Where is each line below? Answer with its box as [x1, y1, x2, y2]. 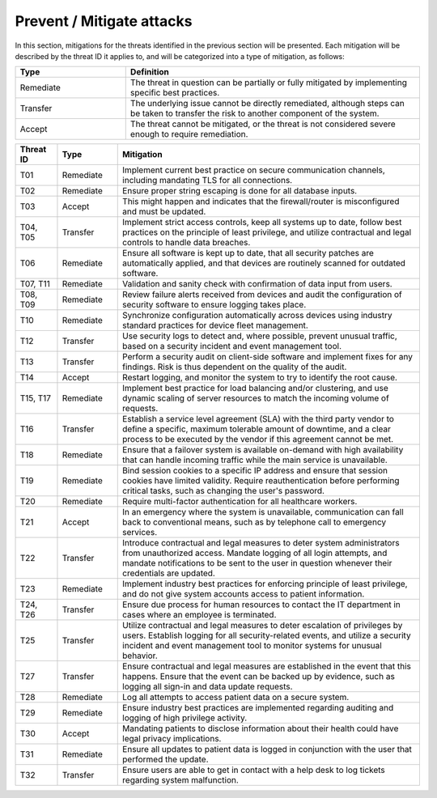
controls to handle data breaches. [122, 237, 251, 248]
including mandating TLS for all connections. [122, 175, 293, 186]
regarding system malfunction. [122, 775, 239, 786]
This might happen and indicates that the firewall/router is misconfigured [122, 196, 400, 207]
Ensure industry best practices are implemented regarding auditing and [122, 702, 394, 714]
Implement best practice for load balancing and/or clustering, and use [122, 383, 388, 394]
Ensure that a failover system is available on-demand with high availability [122, 444, 404, 456]
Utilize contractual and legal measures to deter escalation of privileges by [122, 620, 403, 631]
